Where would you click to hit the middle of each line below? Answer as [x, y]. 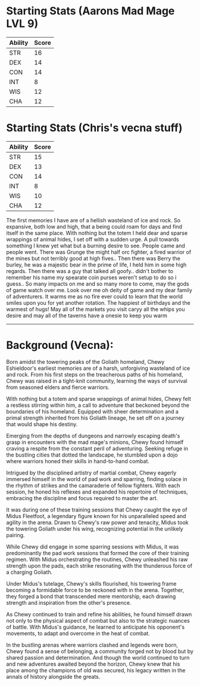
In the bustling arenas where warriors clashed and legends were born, [92, 645]
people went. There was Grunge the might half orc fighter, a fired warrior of [99, 252]
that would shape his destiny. [42, 424]
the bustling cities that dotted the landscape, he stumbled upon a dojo [92, 455]
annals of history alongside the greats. [53, 676]
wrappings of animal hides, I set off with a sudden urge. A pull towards [93, 239]
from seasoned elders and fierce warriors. [58, 387]
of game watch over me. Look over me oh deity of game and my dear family [99, 290]
